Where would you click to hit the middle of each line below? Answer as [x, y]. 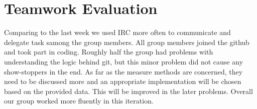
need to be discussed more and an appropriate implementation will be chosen [123, 81]
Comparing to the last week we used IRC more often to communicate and [117, 32]
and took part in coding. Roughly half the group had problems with [109, 52]
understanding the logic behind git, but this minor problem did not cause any [124, 61]
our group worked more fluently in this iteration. [79, 101]
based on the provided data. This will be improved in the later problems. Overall [128, 91]
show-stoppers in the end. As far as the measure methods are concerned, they [123, 71]
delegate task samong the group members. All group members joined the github [127, 42]
